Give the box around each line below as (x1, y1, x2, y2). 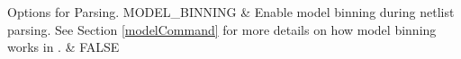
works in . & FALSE (7, 38, 120, 56)
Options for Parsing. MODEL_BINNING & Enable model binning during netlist (7, 3, 455, 21)
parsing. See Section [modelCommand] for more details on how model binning (7, 20, 437, 38)
